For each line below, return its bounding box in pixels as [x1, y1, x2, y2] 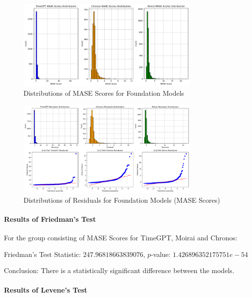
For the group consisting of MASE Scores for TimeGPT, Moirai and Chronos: [4, 233, 237, 243]
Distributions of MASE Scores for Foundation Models [23, 88, 184, 98]
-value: [151, 249, 171, 259]
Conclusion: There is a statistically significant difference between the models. [4, 265, 234, 276]
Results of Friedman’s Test [4, 213, 96, 224]
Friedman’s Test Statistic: [4, 249, 81, 259]
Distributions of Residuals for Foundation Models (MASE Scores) [23, 194, 220, 205]
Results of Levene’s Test [4, 284, 88, 295]
